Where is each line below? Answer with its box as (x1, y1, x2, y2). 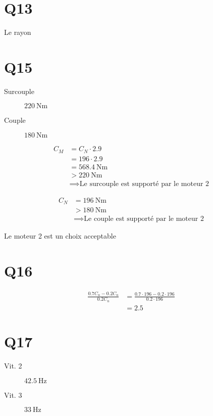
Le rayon (4, 27, 31, 37)
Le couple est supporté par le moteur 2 (84, 215, 204, 223)
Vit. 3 (4, 389, 22, 400)
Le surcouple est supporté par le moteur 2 (79, 180, 209, 188)
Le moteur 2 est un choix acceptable (4, 230, 116, 241)
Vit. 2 (4, 360, 22, 371)
